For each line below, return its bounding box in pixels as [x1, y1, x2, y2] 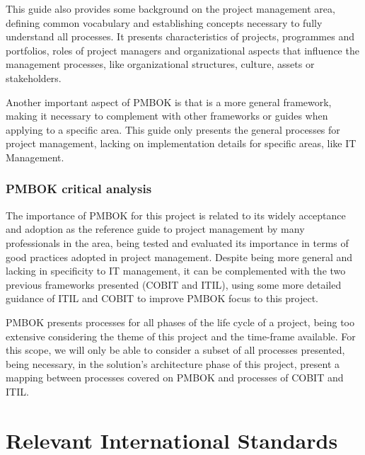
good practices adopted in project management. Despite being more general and [6, 249, 353, 264]
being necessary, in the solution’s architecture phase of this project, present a [6, 356, 340, 371]
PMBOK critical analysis [6, 180, 152, 197]
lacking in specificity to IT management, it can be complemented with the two [6, 263, 346, 278]
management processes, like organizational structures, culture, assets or [6, 57, 315, 71]
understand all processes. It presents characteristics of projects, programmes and [6, 29, 354, 44]
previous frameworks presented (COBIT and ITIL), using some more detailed [6, 277, 342, 292]
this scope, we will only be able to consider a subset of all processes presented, [6, 342, 345, 357]
